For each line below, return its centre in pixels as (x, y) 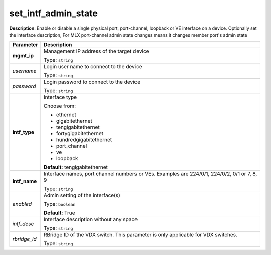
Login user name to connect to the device (93, 67)
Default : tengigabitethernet (76, 167)
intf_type (23, 132)
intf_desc (23, 224)
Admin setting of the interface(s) (82, 195)
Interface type (60, 97)
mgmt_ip (23, 56)
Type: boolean (59, 204)
